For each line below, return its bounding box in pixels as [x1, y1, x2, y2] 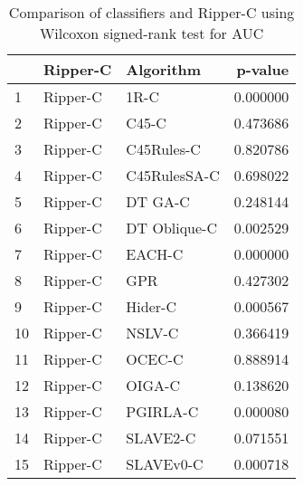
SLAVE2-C [126, 427, 196, 448]
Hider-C [126, 296, 176, 317]
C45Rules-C [126, 138, 201, 159]
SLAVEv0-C [126, 453, 204, 474]
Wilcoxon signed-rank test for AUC [39, 23, 264, 43]
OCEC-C [126, 348, 184, 369]
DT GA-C [126, 191, 190, 212]
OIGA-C [126, 375, 180, 395]
